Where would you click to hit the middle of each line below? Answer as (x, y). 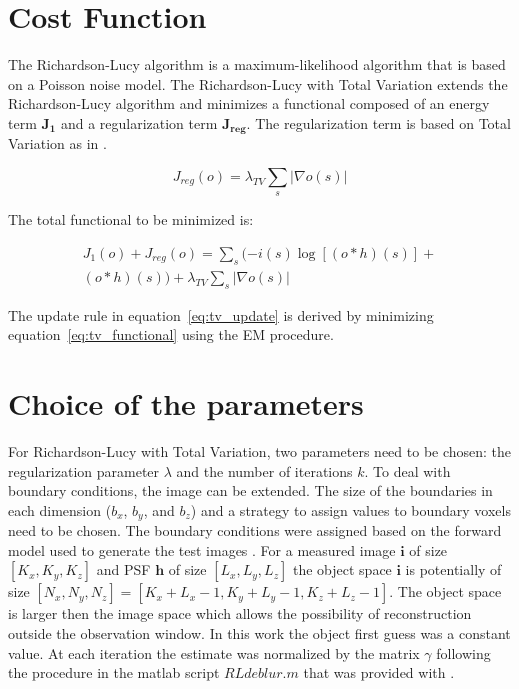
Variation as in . (57, 143)
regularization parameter (84, 470)
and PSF (123, 569)
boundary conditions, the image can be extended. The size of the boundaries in (250, 490)
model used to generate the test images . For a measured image (202, 549)
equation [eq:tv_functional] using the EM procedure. (171, 334)
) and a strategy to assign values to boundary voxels (350, 509)
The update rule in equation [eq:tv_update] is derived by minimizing (221, 314)
